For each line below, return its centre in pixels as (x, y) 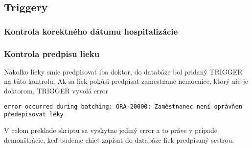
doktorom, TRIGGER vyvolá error (56, 91)
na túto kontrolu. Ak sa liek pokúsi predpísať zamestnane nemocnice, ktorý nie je (126, 81)
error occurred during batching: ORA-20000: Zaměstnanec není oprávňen (123, 106)
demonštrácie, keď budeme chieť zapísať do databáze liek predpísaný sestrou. (119, 139)
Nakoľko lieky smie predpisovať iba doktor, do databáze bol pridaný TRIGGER (123, 71)
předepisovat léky (34, 115)
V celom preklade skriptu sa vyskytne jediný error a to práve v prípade (111, 130)
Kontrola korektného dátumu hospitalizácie (91, 31)
